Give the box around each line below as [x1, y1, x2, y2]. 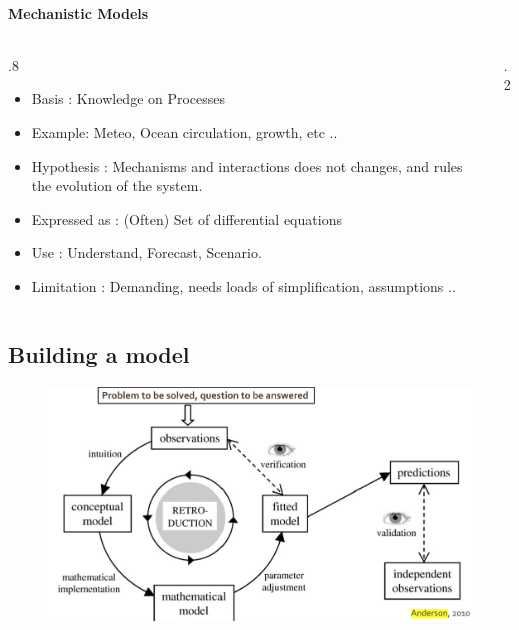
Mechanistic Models [8, 2, 149, 23]
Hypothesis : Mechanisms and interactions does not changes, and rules [31, 155, 463, 176]
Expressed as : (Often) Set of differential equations [31, 208, 342, 229]
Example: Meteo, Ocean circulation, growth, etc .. [31, 121, 338, 142]
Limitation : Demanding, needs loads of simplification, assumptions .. [31, 275, 456, 296]
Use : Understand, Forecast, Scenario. [31, 242, 262, 263]
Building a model [8, 338, 190, 369]
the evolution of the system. [31, 175, 203, 196]
